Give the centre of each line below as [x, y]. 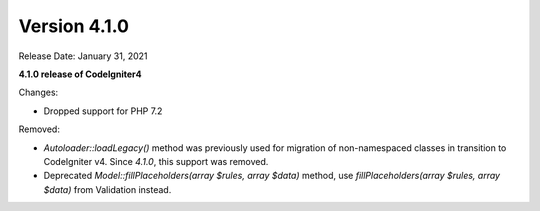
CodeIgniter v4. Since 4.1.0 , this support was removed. [156, 161]
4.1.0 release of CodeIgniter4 [80, 74]
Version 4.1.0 [74, 26]
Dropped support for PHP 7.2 [103, 111]
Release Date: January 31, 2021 [83, 56]
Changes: [38, 92]
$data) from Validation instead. [107, 189]
